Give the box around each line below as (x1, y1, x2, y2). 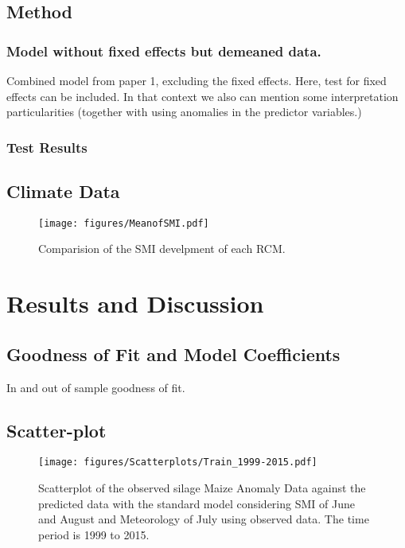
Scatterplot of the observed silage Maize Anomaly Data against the (38, 480, 366, 496)
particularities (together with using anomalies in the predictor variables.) (6, 103, 362, 120)
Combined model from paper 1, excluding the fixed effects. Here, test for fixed (6, 72, 387, 88)
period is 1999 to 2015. (38, 526, 150, 542)
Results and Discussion (6, 287, 264, 320)
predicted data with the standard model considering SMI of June (38, 495, 355, 511)
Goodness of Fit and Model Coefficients (6, 341, 341, 366)
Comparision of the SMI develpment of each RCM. (38, 240, 286, 257)
